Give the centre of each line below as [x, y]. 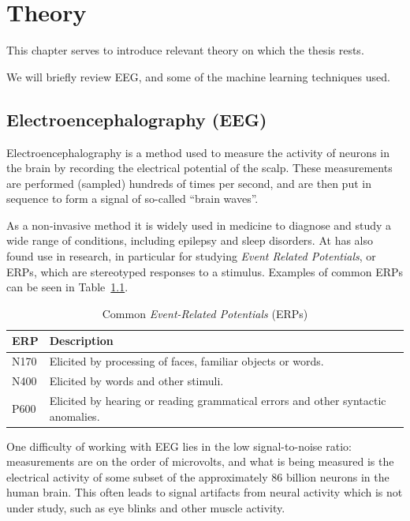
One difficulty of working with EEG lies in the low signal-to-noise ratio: [179, 446]
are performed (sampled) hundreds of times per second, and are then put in [189, 183]
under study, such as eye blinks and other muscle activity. [146, 508]
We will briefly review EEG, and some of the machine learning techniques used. [198, 76]
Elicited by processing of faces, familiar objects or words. [186, 361]
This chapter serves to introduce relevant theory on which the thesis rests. [185, 50]
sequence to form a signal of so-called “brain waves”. [132, 199]
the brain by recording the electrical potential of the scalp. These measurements [199, 168]
